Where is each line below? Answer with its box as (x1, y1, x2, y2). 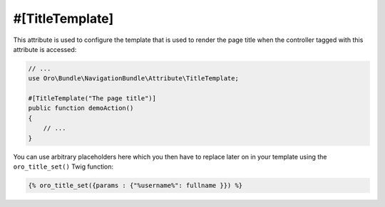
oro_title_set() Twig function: (13, 162, 114, 171)
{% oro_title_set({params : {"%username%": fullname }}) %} (28, 181, 243, 190)
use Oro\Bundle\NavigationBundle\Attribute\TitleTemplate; (28, 75, 239, 83)
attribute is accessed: (13, 45, 77, 53)
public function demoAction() (28, 104, 134, 112)
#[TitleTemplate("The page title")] (28, 95, 157, 102)
